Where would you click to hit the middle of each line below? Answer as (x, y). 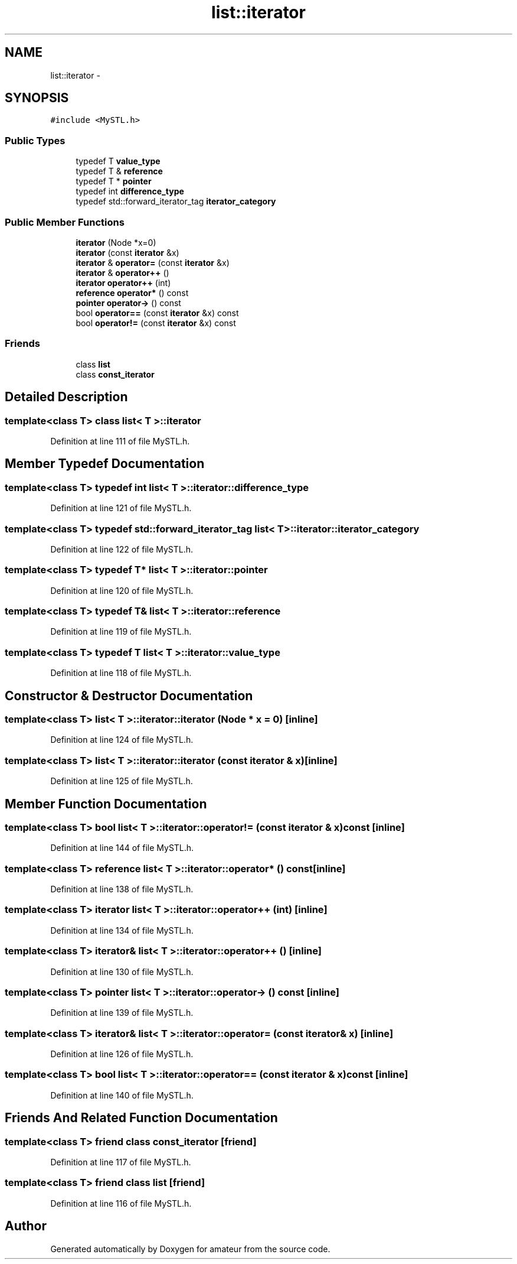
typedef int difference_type (130, 191)
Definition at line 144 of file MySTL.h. (122, 848)
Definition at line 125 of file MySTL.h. (122, 781)
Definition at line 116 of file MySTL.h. (121, 1203)
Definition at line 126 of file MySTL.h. (122, 1054)
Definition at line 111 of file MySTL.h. (120, 441)
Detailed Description (66, 397)
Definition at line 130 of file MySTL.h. (122, 971)
